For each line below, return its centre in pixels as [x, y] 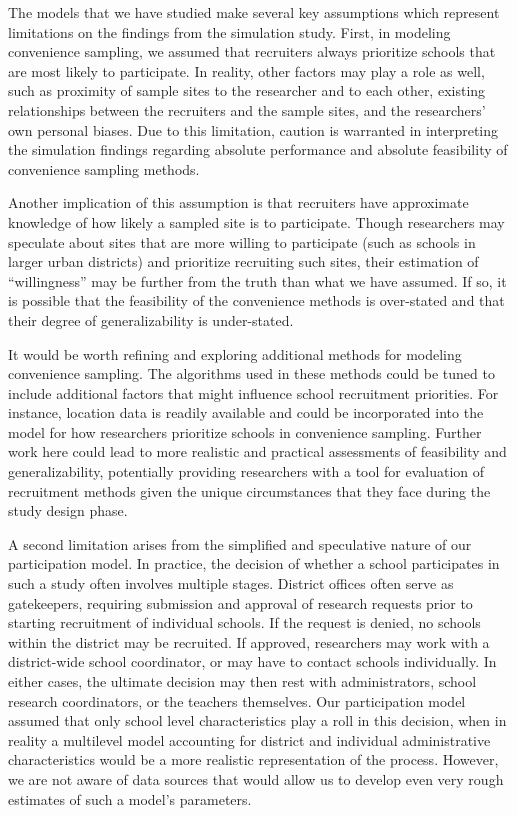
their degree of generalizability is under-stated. [151, 319]
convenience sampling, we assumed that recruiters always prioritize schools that [252, 51]
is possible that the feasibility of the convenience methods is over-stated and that [256, 300]
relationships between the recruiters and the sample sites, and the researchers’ [247, 109]
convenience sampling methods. [104, 168]
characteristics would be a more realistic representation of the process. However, [253, 759]
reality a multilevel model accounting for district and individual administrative [249, 739]
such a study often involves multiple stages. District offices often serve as [231, 583]
